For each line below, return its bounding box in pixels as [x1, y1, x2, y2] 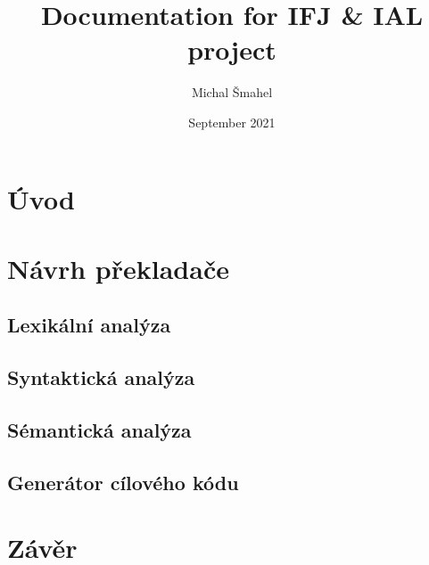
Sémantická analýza [7, 416, 192, 444]
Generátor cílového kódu [7, 468, 239, 495]
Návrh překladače [7, 250, 229, 286]
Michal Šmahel [191, 83, 273, 102]
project [187, 31, 276, 68]
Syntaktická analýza [7, 364, 195, 391]
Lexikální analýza [7, 311, 171, 339]
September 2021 [188, 112, 276, 131]
